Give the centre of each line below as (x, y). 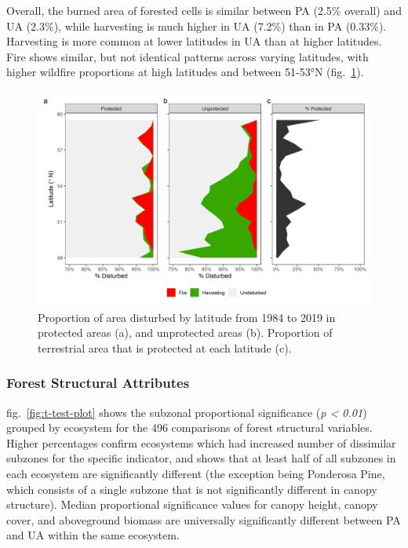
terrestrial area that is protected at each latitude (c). (165, 347)
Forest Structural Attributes (98, 383)
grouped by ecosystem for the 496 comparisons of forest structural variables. (189, 427)
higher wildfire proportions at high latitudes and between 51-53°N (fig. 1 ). (185, 72)
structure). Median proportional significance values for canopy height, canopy (192, 504)
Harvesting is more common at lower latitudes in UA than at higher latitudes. (194, 41)
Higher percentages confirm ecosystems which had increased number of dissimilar (201, 442)
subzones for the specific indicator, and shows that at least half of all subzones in (201, 458)
